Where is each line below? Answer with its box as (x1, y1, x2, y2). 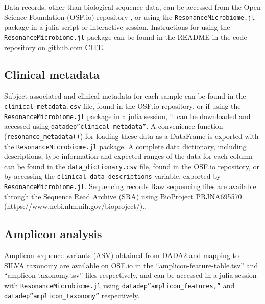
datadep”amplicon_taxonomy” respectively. (4, 290, 140, 300)
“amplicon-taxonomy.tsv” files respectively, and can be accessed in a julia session (4, 270, 257, 280)
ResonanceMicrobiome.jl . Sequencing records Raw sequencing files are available (4, 181, 256, 192)
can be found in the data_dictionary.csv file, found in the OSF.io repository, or (4, 160, 260, 171)
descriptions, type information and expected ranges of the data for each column (4, 151, 253, 161)
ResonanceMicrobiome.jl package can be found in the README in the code (4, 31, 247, 42)
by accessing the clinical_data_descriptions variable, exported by (4, 171, 221, 181)
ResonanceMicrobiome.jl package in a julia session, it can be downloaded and (4, 110, 251, 121)
